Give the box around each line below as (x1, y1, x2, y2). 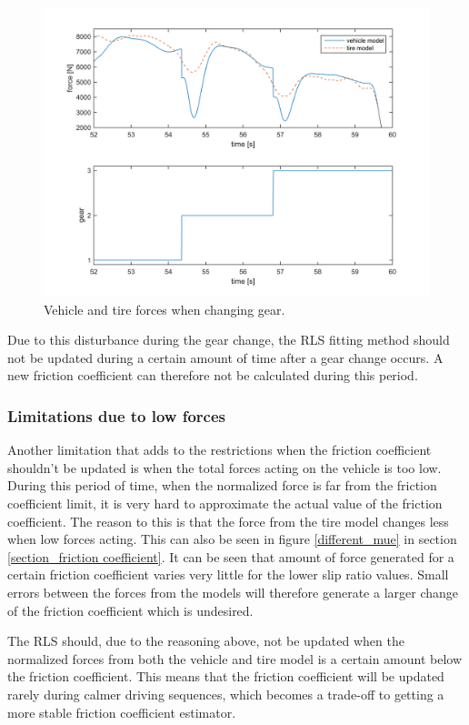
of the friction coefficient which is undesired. (7, 600, 254, 619)
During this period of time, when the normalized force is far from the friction (7, 476, 437, 495)
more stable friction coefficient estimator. (7, 702, 236, 721)
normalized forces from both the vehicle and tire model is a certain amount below (7, 649, 463, 668)
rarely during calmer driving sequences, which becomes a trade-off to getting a (7, 684, 444, 703)
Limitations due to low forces (7, 404, 226, 427)
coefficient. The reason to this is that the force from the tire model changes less (7, 511, 449, 530)
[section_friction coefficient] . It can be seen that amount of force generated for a (7, 547, 454, 566)
